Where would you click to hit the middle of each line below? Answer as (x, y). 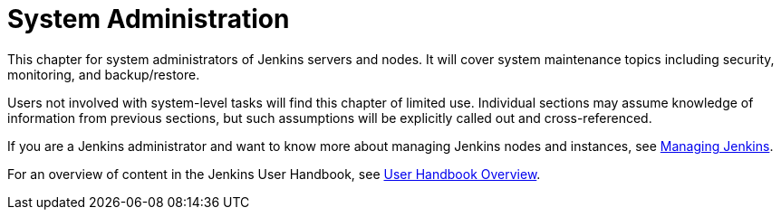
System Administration (149, 19)
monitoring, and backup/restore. (104, 74)
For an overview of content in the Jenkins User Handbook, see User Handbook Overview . (274, 174)
